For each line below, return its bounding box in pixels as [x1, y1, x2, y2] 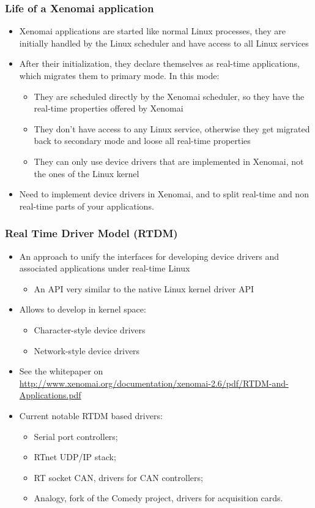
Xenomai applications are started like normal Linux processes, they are [19, 25, 286, 37]
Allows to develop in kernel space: [19, 303, 146, 316]
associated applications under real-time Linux [19, 262, 190, 275]
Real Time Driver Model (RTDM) [5, 226, 178, 241]
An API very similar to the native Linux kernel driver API [34, 282, 254, 295]
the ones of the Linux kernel [34, 167, 139, 180]
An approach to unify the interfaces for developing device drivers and [19, 249, 280, 262]
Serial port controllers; [34, 430, 118, 442]
